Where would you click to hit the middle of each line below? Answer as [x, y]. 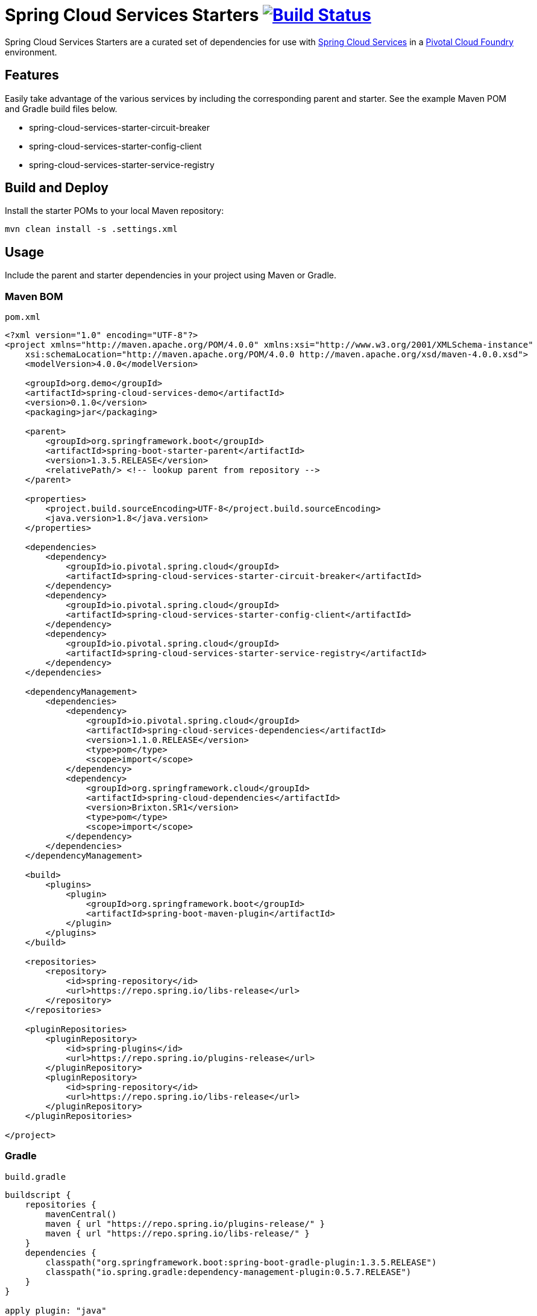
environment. [31, 52]
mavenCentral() [81, 1214]
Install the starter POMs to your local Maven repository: [115, 211]
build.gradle [36, 1177]
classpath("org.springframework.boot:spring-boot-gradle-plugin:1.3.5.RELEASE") [241, 1262]
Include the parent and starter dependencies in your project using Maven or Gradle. [171, 275]
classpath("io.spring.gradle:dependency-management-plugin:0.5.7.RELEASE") [228, 1272]
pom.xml [23, 317]
